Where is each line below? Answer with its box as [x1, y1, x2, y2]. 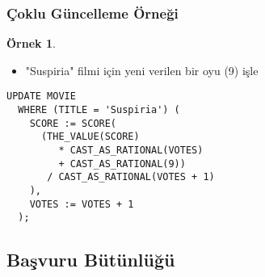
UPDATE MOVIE [6, 90, 76, 103]
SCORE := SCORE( [29, 117, 117, 129]
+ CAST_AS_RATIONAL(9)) [58, 157, 186, 170]
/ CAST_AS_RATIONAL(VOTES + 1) [47, 171, 215, 183]
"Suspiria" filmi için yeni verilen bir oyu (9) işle [25, 61, 259, 78]
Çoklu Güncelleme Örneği [6, 2, 179, 23]
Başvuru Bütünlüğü [6, 247, 175, 272]
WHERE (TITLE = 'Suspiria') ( [18, 104, 180, 116]
